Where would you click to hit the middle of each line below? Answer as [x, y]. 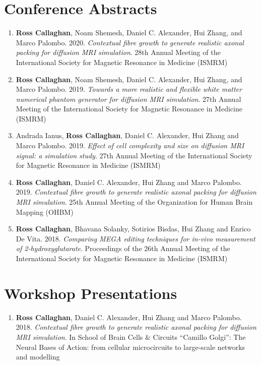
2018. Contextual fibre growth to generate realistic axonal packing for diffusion [136, 327]
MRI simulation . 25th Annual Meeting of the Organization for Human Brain [134, 202]
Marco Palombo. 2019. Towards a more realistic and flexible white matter [129, 89]
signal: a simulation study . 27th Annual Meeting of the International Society [134, 155]
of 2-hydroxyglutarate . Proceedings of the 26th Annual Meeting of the [123, 248]
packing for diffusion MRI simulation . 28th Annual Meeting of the [118, 52]
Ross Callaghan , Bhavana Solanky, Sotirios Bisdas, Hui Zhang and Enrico [133, 229]
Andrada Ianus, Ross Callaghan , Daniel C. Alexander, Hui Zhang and [127, 135]
